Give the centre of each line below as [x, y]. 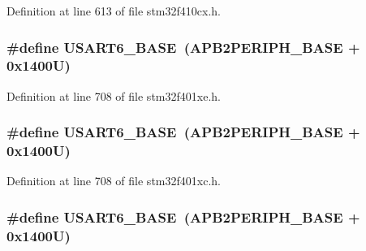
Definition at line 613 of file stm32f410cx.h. [114, 11]
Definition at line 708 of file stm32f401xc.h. [114, 181]
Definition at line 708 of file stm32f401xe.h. [114, 95]
